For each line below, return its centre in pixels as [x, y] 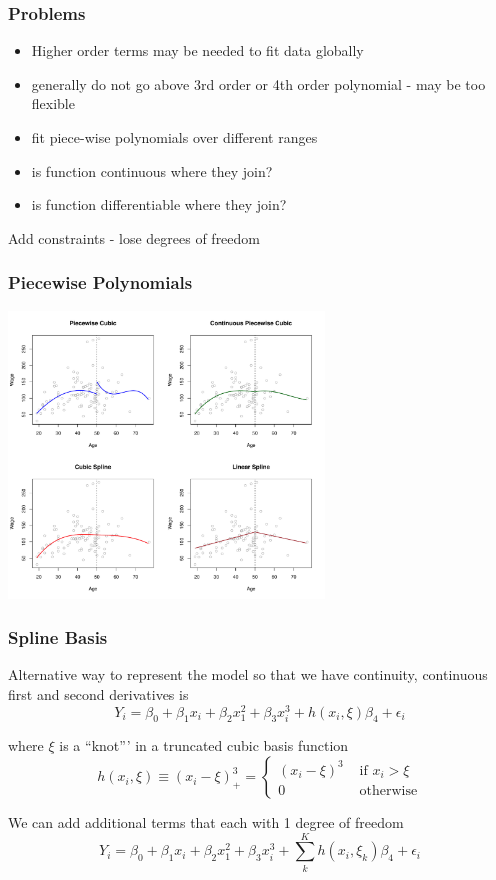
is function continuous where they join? [152, 170]
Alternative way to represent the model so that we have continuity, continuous [248, 674]
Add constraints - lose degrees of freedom [134, 237]
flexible [53, 103]
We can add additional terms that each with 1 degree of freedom [206, 822]
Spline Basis [58, 637]
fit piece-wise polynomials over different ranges [174, 137]
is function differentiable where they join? [159, 204]
